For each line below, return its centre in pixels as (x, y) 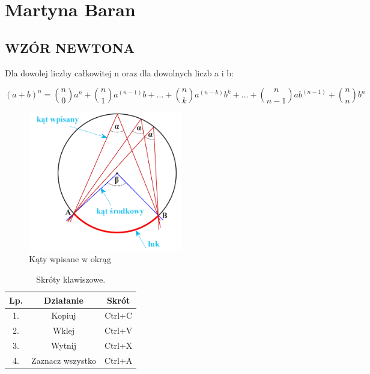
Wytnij (64, 345)
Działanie (64, 300)
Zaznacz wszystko (64, 360)
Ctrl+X (118, 345)
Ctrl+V (118, 330)
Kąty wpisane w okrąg (70, 259)
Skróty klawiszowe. (71, 279)
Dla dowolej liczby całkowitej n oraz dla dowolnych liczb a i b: (119, 72)
